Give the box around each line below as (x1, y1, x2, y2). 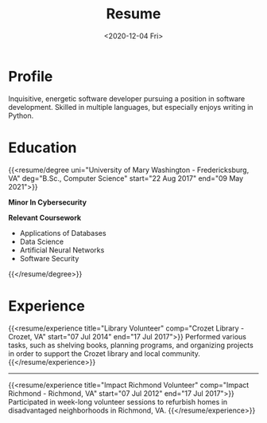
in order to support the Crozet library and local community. (8, 348, 201, 358)
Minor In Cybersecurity (8, 197, 87, 207)
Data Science (19, 237, 64, 246)
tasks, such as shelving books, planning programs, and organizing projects (8, 340, 254, 350)
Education (8, 139, 77, 156)
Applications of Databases (19, 228, 106, 237)
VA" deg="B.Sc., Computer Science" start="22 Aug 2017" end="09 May (8, 173, 244, 183)
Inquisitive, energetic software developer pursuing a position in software (8, 93, 246, 104)
